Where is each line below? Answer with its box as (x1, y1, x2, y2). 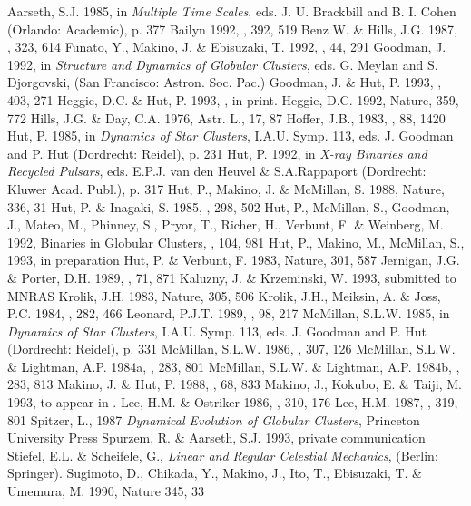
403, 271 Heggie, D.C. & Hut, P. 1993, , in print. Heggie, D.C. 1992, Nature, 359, (7, 90, 459, 109)
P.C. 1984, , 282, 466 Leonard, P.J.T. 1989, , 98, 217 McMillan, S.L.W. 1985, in (7, 304, 450, 323)
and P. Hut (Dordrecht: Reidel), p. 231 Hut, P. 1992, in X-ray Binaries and (7, 143, 427, 162)
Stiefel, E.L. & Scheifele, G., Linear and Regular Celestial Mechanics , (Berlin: (7, 445, 438, 464)
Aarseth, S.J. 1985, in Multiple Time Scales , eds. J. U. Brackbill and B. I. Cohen (7, 2, 456, 20)
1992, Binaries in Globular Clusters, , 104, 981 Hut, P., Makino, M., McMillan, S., (7, 232, 465, 251)
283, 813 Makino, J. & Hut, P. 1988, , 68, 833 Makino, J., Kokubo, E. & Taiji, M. (7, 375, 462, 394)
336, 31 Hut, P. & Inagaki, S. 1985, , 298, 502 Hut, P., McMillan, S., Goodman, (7, 197, 450, 216)
